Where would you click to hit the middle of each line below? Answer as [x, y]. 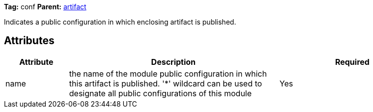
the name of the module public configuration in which [168, 73]
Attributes [29, 41]
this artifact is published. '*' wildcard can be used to [166, 83]
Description [173, 62]
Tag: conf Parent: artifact [45, 7]
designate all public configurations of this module [160, 93]
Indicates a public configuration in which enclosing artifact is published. [120, 22]
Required [352, 62]
